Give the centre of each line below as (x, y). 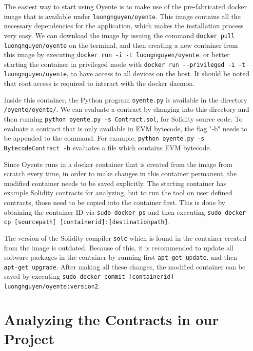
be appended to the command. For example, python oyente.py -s (104, 138)
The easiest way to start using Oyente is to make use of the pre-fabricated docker (126, 6)
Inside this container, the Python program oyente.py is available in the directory (126, 99)
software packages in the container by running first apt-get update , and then (121, 257)
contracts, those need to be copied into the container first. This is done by (115, 202)
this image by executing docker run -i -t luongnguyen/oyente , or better (117, 54)
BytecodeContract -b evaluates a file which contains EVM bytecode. (108, 147)
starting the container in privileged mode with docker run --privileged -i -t (125, 64)
